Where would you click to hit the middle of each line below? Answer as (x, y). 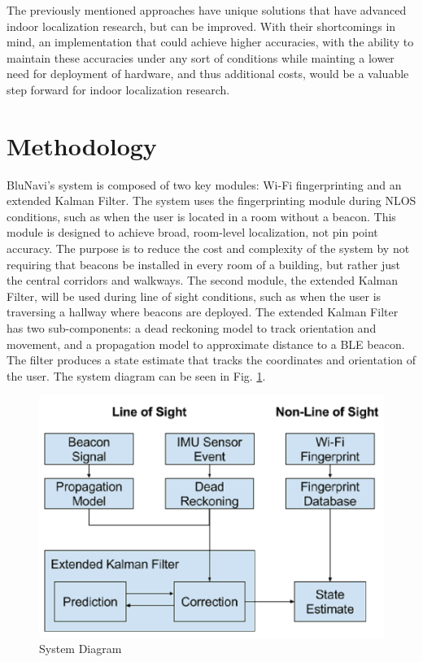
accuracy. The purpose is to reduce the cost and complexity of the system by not (208, 248)
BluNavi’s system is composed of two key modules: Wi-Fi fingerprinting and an (204, 184)
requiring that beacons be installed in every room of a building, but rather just (203, 264)
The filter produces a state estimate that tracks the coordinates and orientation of (211, 360)
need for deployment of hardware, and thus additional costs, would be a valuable (208, 74)
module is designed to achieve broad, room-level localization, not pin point (192, 232)
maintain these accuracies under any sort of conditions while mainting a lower (201, 57)
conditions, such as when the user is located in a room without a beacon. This (201, 216)
